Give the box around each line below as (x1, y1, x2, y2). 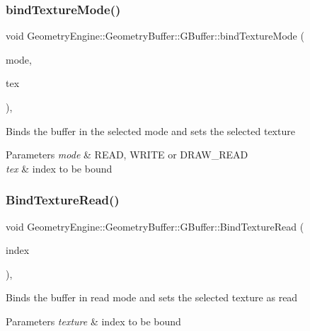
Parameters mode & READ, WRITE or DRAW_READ (6, 147, 248, 162)
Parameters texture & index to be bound (6, 313, 181, 328)
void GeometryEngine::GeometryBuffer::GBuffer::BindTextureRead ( (6, 219, 304, 233)
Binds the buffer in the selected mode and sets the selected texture (6, 123, 295, 138)
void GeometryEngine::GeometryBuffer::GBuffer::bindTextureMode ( (6, 28, 304, 43)
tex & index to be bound (6, 161, 113, 175)
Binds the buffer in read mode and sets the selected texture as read (6, 290, 298, 305)
